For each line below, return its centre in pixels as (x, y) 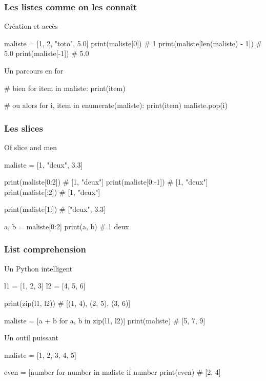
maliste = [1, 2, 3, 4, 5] (40, 355)
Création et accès (31, 26)
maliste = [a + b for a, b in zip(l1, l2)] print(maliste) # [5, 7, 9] (105, 320)
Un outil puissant (31, 338)
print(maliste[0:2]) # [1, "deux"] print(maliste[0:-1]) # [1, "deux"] (106, 182)
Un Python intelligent (38, 268)
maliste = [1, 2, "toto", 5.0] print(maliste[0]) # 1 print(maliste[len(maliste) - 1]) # (133, 43)
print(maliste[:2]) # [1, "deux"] (52, 192)
